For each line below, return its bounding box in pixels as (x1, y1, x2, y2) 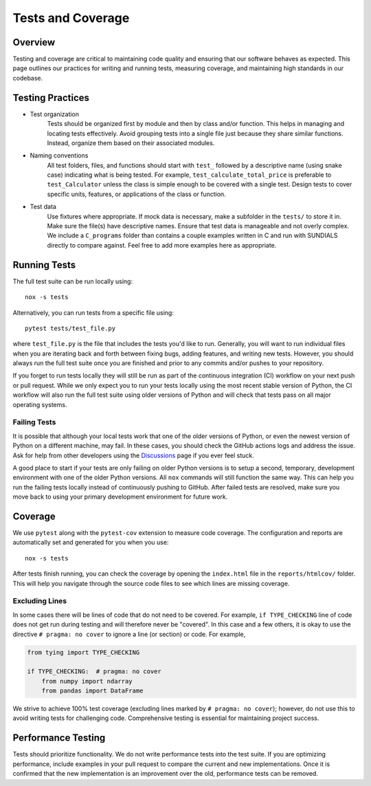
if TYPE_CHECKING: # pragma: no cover (27, 668, 161, 675)
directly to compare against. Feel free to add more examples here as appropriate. (47, 241, 277, 249)
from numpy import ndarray (41, 677, 133, 685)
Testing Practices (12, 91, 89, 103)
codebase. (12, 74, 43, 82)
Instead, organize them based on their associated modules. (47, 138, 215, 147)
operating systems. (12, 400, 67, 408)
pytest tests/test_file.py (25, 324, 116, 332)
